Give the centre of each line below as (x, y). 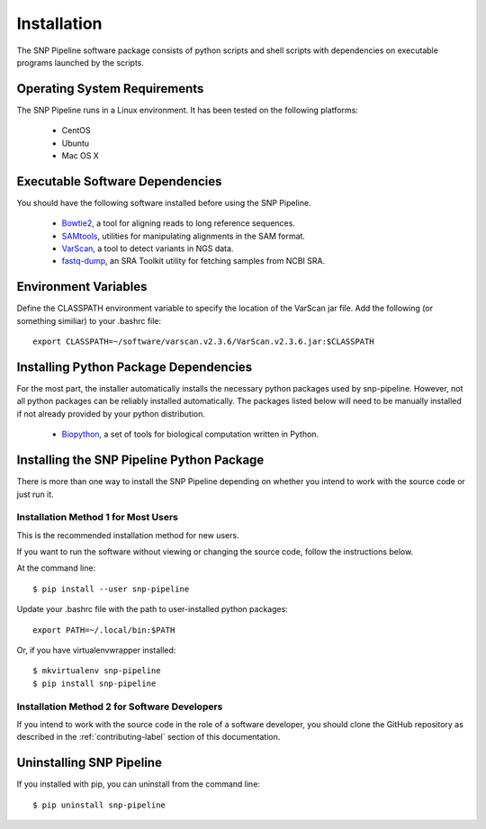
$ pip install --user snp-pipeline (111, 589)
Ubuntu (76, 143)
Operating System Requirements (110, 89)
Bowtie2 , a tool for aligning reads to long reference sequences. (179, 223)
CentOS (76, 131)
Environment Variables (82, 287)
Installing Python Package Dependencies (135, 367)
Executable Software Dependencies (119, 181)
